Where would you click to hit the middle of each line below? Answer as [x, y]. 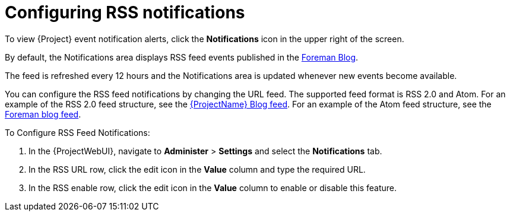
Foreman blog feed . [43, 114]
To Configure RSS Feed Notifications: [77, 132]
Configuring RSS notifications [125, 12]
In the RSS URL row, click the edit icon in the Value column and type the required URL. [197, 169]
